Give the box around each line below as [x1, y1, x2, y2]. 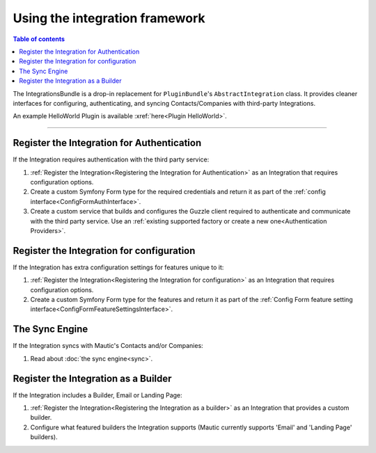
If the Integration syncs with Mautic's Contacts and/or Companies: [13, 342, 203, 350]
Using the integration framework [13, 10, 205, 26]
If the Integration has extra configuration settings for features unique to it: [13, 263, 224, 271]
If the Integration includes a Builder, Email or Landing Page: [13, 390, 182, 399]
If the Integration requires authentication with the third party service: [13, 155, 210, 164]
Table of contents [13, 35, 65, 43]
